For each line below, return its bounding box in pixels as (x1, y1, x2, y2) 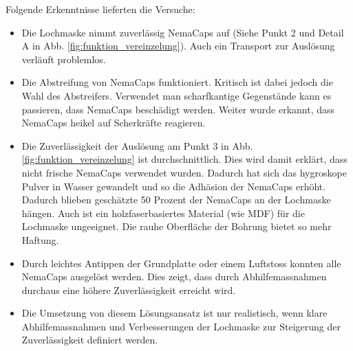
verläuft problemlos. (21, 52, 106, 66)
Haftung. (21, 232, 59, 247)
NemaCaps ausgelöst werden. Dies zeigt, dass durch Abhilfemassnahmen (21, 269, 327, 284)
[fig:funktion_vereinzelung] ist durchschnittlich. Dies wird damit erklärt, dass (21, 152, 347, 166)
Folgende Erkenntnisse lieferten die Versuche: (6, 2, 195, 16)
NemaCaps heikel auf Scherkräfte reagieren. (21, 115, 206, 130)
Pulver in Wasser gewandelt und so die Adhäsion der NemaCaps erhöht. (21, 179, 326, 193)
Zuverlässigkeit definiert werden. (21, 332, 158, 347)
